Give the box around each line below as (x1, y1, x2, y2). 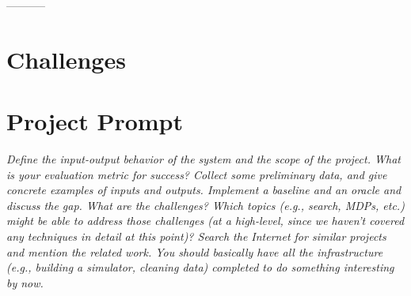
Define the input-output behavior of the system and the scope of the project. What (6, 151, 401, 167)
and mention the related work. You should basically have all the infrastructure (6, 243, 383, 260)
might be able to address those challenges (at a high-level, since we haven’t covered (6, 212, 405, 229)
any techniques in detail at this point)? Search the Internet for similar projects (6, 228, 386, 245)
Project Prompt (6, 105, 184, 137)
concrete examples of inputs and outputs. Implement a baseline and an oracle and (6, 182, 401, 198)
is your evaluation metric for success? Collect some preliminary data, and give (6, 166, 387, 182)
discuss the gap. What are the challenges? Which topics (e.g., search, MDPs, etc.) (6, 197, 405, 213)
